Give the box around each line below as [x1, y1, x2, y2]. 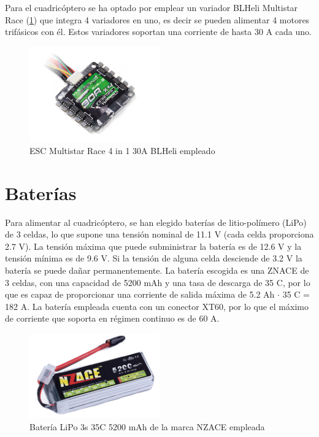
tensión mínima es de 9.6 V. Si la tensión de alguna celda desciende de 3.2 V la [5, 252, 302, 265]
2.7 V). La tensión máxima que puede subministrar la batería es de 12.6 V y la [5, 239, 302, 252]
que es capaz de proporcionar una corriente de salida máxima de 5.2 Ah [5, 288, 275, 301]
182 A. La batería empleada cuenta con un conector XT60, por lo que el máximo [5, 300, 309, 312]
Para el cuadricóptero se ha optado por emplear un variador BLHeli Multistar [5, 1, 298, 14]
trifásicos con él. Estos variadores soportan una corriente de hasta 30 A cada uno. [5, 25, 312, 38]
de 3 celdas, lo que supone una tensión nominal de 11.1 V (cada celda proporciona [5, 228, 314, 241]
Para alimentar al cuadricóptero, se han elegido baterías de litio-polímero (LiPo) [5, 215, 307, 228]
